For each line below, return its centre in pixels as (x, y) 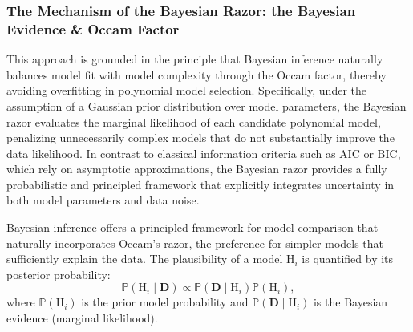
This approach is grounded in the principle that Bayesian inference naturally (195, 59)
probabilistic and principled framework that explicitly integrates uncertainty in (200, 184)
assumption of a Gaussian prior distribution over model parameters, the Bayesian (206, 105)
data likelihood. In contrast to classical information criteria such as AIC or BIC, (204, 153)
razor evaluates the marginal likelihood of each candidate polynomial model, (194, 121)
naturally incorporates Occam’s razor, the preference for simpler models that (195, 243)
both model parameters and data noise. (103, 200)
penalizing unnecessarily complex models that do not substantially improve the (200, 138)
